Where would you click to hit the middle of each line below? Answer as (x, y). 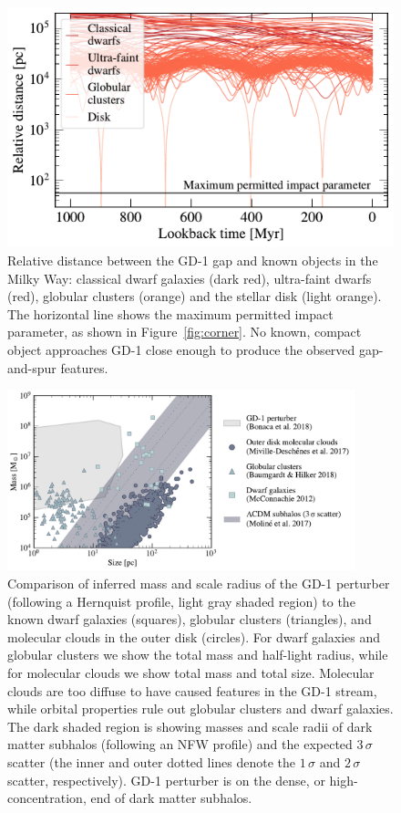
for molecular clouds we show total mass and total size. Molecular (191, 672)
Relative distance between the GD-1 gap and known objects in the (193, 260)
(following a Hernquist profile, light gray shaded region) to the (181, 601)
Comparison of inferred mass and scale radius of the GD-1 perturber (199, 583)
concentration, (47, 798)
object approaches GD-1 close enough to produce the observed (181, 349)
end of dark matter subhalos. (171, 798)
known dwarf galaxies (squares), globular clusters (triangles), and (190, 619)
